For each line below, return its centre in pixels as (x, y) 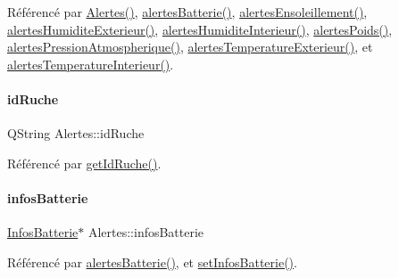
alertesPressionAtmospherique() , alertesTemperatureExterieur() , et (190, 47)
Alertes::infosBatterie (146, 232)
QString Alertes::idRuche (76, 133)
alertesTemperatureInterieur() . (91, 64)
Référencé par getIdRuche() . (84, 163)
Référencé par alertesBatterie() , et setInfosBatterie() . (152, 262)
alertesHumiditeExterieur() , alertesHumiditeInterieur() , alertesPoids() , (200, 29)
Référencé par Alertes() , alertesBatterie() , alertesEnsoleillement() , (187, 12)
